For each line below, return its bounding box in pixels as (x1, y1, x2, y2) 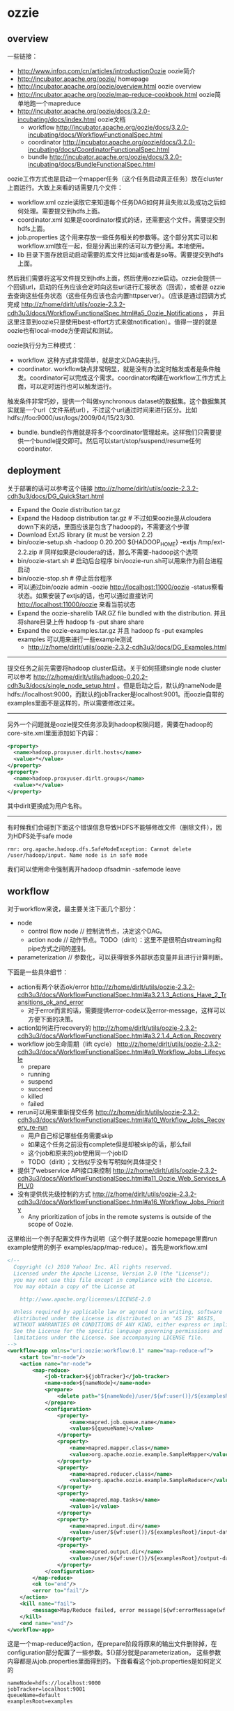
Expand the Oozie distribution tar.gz (17, 505, 120, 514)
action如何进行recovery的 (17, 1024, 92, 1032)
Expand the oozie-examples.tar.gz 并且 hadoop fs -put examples (17, 626, 203, 634)
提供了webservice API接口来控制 (17, 1167, 111, 1175)
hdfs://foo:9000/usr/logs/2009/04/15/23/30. (7, 414, 135, 421)
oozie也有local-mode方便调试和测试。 (7, 327, 117, 334)
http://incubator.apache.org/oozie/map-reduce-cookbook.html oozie (17, 91, 215, 98)
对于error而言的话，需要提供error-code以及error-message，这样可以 (27, 1006, 226, 1015)
